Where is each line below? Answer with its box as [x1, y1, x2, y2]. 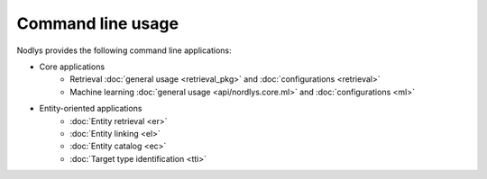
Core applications [39, 61, 106, 72]
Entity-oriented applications [39, 103, 142, 114]
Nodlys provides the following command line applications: [16, 45, 232, 56]
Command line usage [16, 13, 179, 33]
